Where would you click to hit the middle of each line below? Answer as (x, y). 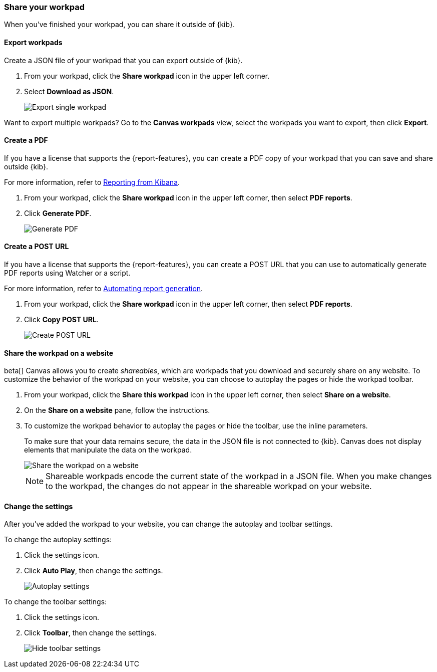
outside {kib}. (26, 166)
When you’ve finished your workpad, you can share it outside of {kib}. (119, 25)
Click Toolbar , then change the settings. (90, 633)
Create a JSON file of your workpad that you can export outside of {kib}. (123, 60)
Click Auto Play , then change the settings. (94, 571)
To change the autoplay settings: (58, 540)
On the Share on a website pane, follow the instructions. (117, 410)
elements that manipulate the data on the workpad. (108, 450)
